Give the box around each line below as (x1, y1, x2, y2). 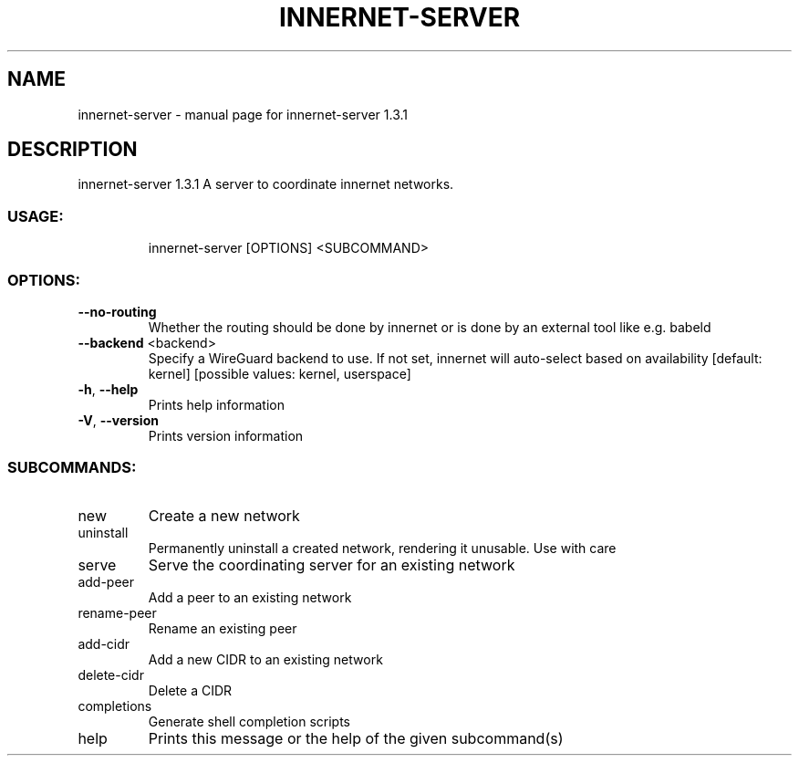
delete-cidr (78, 666, 144, 683)
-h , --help (78, 381, 139, 397)
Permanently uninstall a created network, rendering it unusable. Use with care (148, 539, 617, 556)
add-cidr (78, 635, 130, 652)
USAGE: (7, 206, 64, 225)
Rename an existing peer (148, 620, 297, 636)
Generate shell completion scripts (148, 713, 351, 729)
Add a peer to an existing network (148, 589, 352, 605)
